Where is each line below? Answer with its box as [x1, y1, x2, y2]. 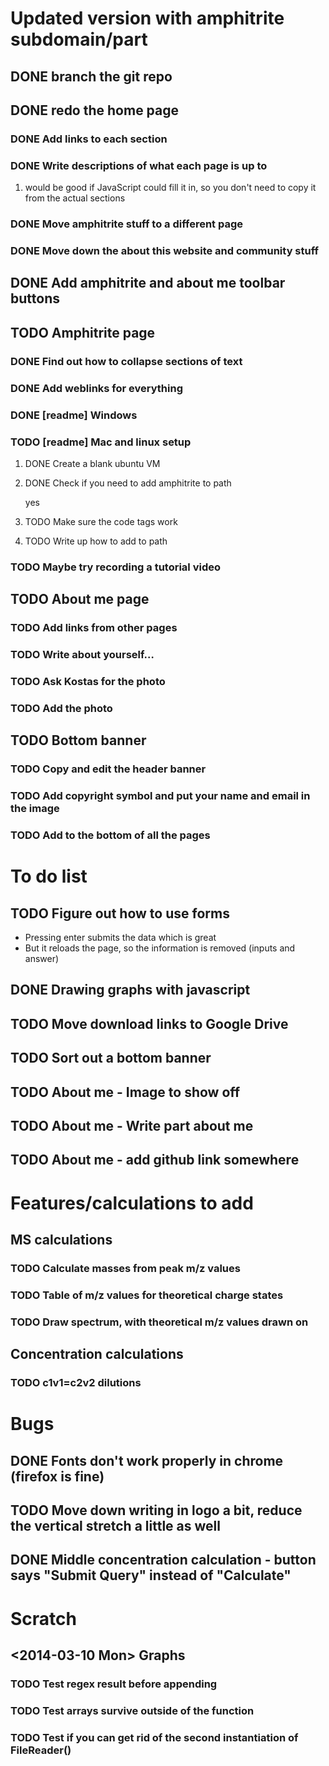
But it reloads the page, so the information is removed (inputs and [24, 942, 296, 954]
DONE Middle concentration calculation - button [10, 1552, 317, 1569]
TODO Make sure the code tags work [24, 515, 178, 527]
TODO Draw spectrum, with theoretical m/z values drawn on [10, 1315, 309, 1329]
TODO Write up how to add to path [24, 535, 168, 547]
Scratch [10, 1607, 77, 1630]
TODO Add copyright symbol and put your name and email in [10, 789, 311, 803]
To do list [10, 865, 88, 888]
